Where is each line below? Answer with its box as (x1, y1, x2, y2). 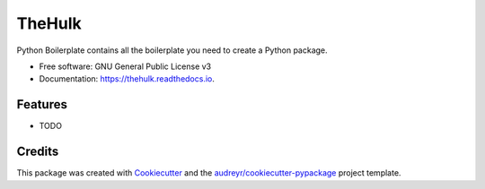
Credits (16, 144, 59, 159)
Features (16, 97, 67, 112)
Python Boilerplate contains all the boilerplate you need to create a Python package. (16, 45, 328, 56)
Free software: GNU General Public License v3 (39, 61, 212, 72)
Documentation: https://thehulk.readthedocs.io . (39, 73, 216, 84)
